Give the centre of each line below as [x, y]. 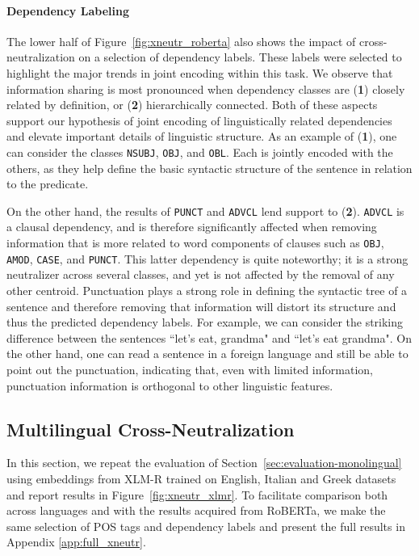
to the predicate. [48, 184]
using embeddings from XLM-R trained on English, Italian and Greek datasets [201, 478]
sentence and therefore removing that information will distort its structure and [201, 306]
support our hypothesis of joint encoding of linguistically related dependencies [199, 120]
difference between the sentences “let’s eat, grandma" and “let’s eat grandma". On [209, 337]
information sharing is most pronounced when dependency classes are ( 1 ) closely [206, 88]
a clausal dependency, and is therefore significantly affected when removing [192, 227]
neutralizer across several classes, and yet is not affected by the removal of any [201, 274]
